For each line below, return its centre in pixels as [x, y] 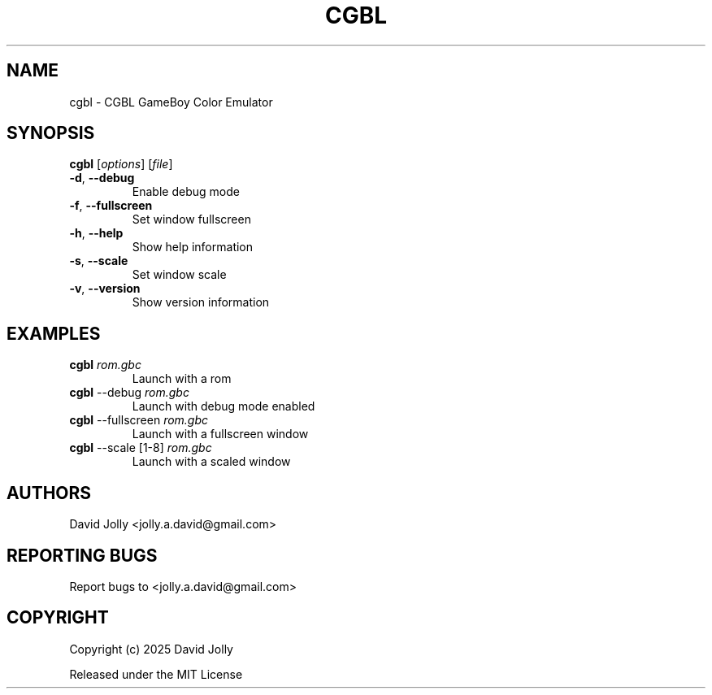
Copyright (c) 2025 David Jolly [151, 649]
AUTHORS [49, 493]
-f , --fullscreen [111, 206]
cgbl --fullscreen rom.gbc [139, 420]
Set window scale [179, 275]
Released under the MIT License [156, 674]
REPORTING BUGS [82, 555]
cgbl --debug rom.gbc [129, 393]
